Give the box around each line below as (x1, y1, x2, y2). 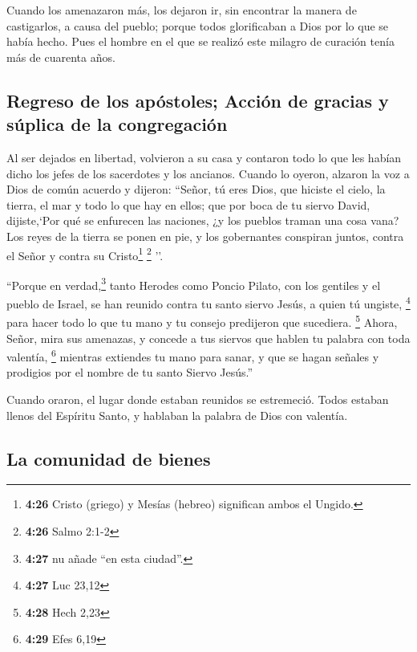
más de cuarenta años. (6, 48, 115, 65)
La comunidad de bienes (6, 446, 211, 471)
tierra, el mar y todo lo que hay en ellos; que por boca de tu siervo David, (6, 196, 370, 213)
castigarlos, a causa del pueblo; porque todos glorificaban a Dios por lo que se (6, 17, 389, 34)
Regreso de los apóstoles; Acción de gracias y (6, 88, 389, 112)
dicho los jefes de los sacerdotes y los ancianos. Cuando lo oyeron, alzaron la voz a (6, 165, 410, 181)
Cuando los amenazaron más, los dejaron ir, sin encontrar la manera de (6, 2, 357, 18)
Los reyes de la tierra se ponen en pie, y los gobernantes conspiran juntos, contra (6, 227, 404, 244)
